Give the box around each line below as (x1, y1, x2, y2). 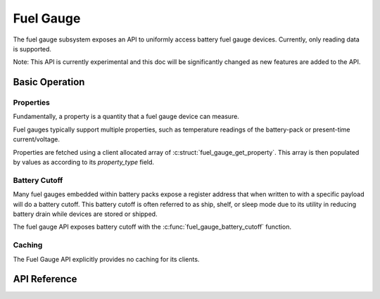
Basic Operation (13, 76, 85, 88)
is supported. (13, 44, 52, 53)
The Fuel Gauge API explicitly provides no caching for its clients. (13, 255, 200, 263)
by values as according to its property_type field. (13, 158, 155, 167)
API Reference (13, 273, 77, 285)
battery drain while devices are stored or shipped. (13, 210, 158, 218)
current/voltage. (13, 135, 60, 144)
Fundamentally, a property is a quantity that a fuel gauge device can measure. (13, 113, 239, 121)
